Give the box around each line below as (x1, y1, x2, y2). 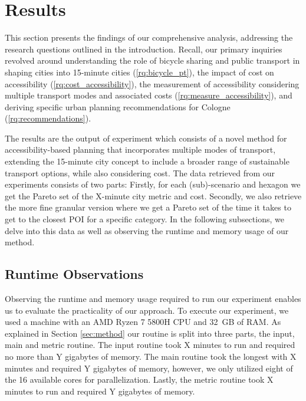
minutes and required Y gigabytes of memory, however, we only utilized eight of (5, 361, 293, 374)
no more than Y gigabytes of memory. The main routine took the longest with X (5, 350, 297, 362)
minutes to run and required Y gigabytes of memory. (5, 384, 195, 397)
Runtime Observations (5, 265, 144, 283)
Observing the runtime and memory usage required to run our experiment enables (5, 292, 301, 305)
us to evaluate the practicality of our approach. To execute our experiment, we (5, 304, 289, 316)
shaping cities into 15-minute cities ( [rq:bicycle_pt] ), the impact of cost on (5, 65, 274, 78)
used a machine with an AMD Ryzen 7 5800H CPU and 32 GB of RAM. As (5, 315, 281, 328)
